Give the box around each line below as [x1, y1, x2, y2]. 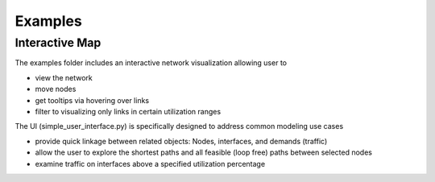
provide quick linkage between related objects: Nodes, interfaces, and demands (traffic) [35, 136, 328, 146]
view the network [35, 72, 93, 82]
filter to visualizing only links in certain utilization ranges [35, 106, 222, 116]
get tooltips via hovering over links [35, 95, 149, 105]
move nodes [35, 85, 77, 94]
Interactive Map [14, 35, 101, 50]
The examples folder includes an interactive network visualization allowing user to [14, 58, 288, 68]
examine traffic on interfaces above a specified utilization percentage [35, 159, 266, 168]
